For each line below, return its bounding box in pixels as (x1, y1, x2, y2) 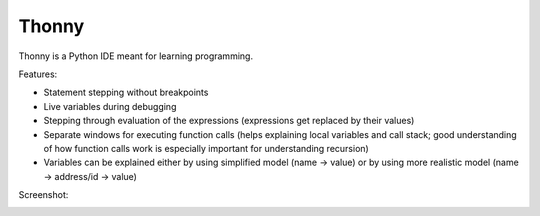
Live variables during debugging (43, 100, 177, 112)
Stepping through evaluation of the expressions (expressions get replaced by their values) (43, 115, 415, 127)
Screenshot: (18, 189, 69, 201)
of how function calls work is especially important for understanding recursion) (43, 142, 369, 154)
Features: (18, 68, 58, 80)
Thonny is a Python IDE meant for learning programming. (18, 50, 254, 62)
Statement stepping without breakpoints (43, 86, 209, 99)
